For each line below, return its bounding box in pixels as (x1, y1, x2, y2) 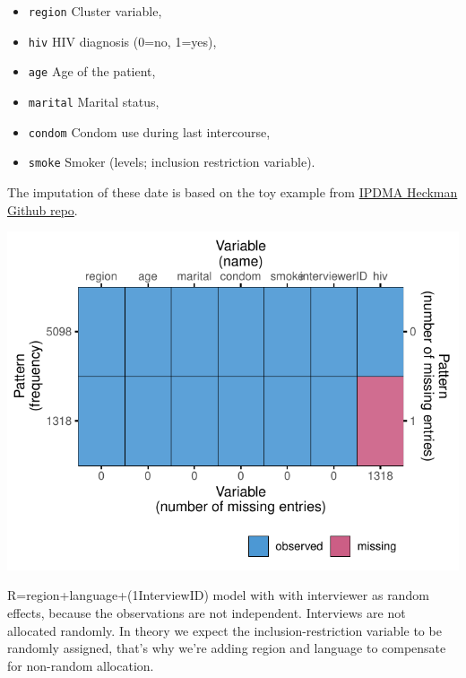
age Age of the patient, (28, 62, 156, 81)
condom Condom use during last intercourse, (28, 122, 271, 141)
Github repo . (7, 200, 78, 219)
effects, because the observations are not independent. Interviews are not (7, 603, 406, 621)
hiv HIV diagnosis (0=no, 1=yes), (28, 31, 217, 50)
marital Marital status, (28, 91, 160, 110)
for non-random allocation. (7, 656, 154, 674)
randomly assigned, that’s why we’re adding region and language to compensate (7, 639, 446, 657)
